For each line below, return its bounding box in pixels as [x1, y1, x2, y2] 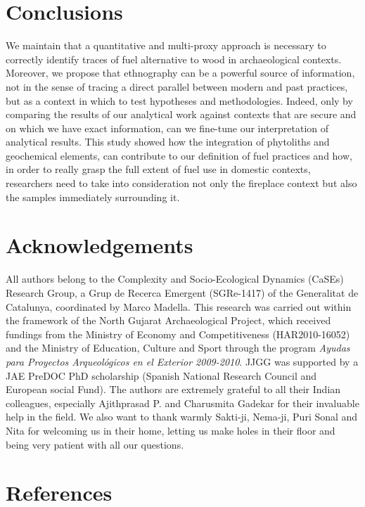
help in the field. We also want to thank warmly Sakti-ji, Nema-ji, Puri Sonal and [6, 409, 358, 424]
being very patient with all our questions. [6, 437, 184, 451]
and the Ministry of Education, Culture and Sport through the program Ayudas [6, 340, 350, 355]
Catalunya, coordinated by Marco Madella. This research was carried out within [6, 299, 352, 314]
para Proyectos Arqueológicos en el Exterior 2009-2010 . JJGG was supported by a [6, 354, 359, 368]
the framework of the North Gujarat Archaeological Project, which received [6, 313, 331, 328]
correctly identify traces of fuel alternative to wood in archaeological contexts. [6, 51, 342, 66]
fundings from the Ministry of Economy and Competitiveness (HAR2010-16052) [6, 326, 350, 341]
